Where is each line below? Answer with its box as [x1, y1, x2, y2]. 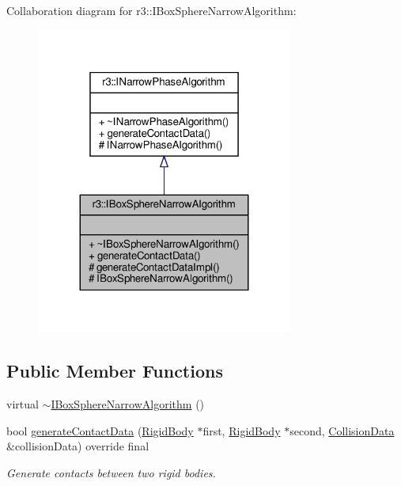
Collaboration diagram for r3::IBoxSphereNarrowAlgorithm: [6, 2, 297, 18]
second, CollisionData [289, 422, 395, 439]
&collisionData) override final [6, 438, 149, 454]
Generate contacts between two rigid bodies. [6, 464, 216, 480]
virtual [6, 396, 39, 412]
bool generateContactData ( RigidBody [6, 422, 194, 439]
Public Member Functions [6, 359, 223, 383]
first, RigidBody [202, 422, 281, 439]
